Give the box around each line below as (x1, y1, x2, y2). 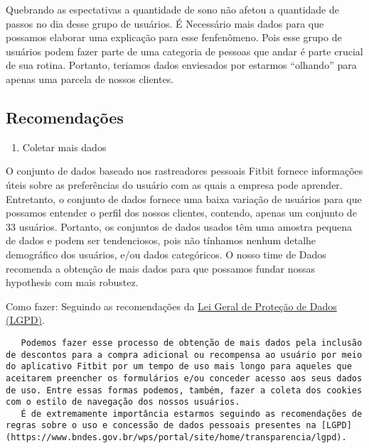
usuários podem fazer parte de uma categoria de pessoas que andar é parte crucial (6, 43, 363, 58)
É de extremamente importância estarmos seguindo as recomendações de (21, 408, 363, 419)
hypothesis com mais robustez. (6, 275, 139, 290)
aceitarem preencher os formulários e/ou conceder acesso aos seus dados (6, 373, 363, 383)
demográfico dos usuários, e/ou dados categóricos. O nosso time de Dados (6, 246, 326, 261)
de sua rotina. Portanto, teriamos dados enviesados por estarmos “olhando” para (6, 58, 357, 72)
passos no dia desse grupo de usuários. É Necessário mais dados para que (6, 16, 324, 31)
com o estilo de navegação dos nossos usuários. (6, 397, 240, 408)
